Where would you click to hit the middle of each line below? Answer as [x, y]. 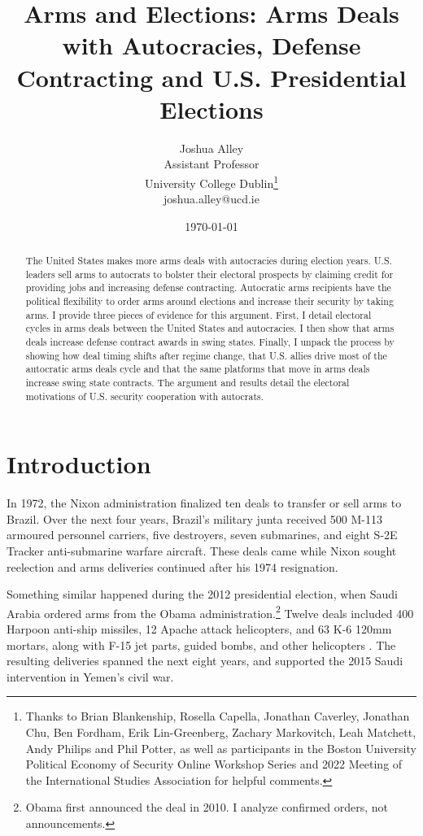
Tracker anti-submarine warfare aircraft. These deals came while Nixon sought [202, 551]
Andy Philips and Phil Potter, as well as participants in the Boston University [221, 748]
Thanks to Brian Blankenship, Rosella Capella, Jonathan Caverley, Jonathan [218, 716]
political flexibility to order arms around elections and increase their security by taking [209, 301]
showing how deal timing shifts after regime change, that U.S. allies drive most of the [206, 355]
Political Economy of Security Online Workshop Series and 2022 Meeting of [214, 764]
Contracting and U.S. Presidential [211, 77]
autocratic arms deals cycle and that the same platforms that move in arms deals [198, 369]
